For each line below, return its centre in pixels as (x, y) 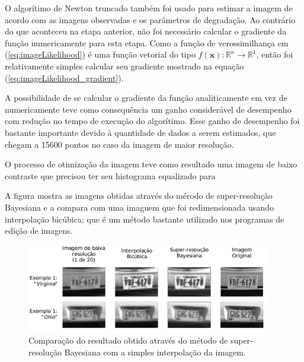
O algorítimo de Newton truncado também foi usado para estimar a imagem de (149, 8)
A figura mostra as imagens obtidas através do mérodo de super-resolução (139, 196)
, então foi (275, 54)
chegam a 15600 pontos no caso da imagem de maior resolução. (119, 144)
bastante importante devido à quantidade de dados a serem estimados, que (140, 132)
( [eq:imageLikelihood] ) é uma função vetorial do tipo (100, 54)
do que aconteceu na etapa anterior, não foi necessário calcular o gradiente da (146, 31)
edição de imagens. (39, 231)
